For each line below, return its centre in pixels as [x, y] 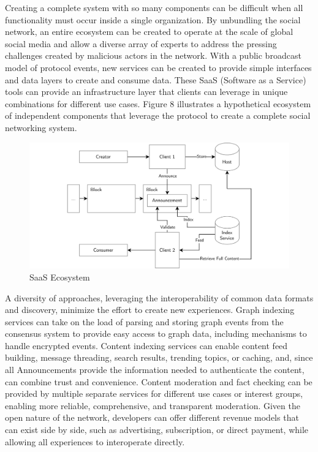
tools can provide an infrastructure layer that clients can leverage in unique [146, 92]
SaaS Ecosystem [60, 277]
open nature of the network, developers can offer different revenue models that [152, 417]
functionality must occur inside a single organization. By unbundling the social [153, 19]
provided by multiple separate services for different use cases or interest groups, [154, 394]
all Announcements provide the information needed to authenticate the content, [155, 370]
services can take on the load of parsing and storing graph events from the [144, 321]
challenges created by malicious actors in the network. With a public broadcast [153, 55]
